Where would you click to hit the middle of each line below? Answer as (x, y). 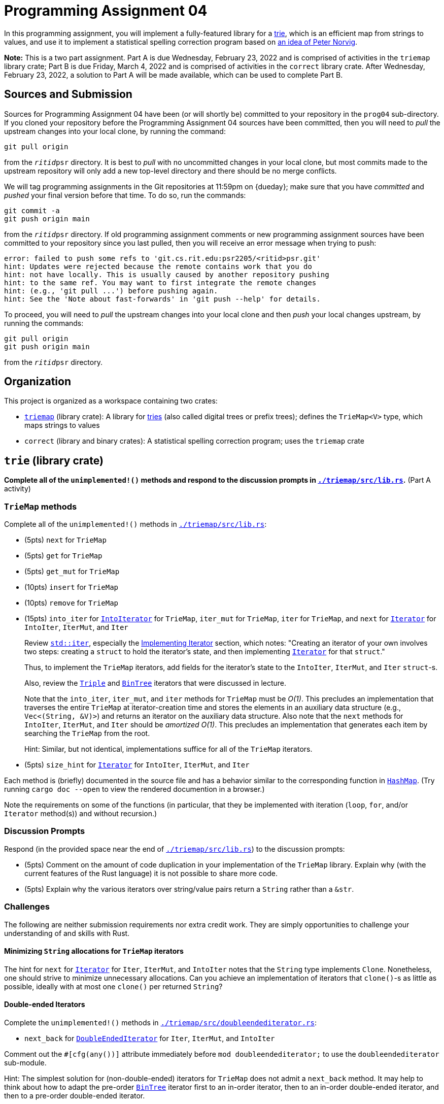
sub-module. (25, 1062)
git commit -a (32, 210)
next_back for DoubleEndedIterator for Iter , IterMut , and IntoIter (150, 1038)
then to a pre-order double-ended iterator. (75, 1095)
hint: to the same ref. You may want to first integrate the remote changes (160, 282)
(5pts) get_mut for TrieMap (72, 572)
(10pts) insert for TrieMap (71, 587)
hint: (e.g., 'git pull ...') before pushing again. (111, 291)
